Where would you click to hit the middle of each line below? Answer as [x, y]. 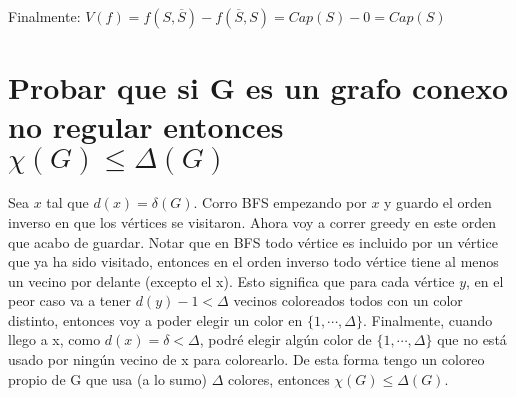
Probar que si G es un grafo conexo [258, 87]
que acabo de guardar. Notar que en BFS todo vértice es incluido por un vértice [253, 241]
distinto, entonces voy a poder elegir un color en [155, 319]
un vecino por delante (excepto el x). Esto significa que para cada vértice [231, 280]
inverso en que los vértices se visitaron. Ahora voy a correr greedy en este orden [252, 221]
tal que [67, 202]
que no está [472, 339]
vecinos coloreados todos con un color [348, 300]
